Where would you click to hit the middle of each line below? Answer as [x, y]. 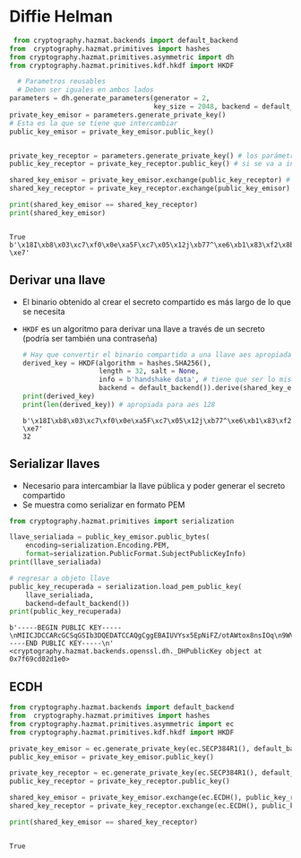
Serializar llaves [55, 464]
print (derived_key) [59, 396]
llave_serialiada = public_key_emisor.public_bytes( [110, 537]
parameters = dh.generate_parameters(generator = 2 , [110, 99]
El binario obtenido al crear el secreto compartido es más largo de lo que [156, 301]
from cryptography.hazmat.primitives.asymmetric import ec [122, 724]
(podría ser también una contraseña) [90, 338]
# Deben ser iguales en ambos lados [86, 90]
